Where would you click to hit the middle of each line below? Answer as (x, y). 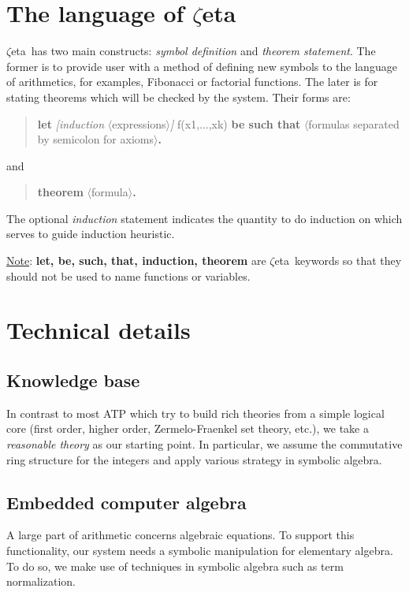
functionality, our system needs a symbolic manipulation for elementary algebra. (200, 550)
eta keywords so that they (338, 261)
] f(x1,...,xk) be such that (236, 123)
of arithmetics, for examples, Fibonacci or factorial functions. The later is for (192, 82)
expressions (139, 123)
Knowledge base (73, 380)
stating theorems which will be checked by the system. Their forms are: (178, 97)
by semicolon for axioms (95, 139)
